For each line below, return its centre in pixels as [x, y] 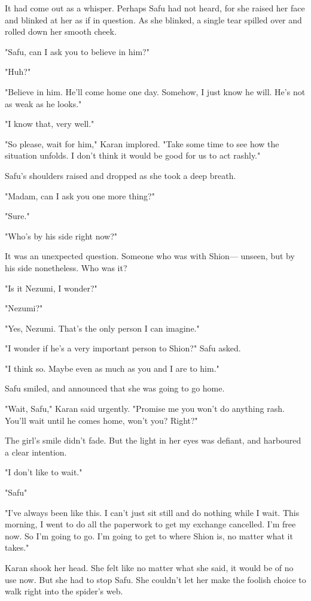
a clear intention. [36, 452]
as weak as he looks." [43, 103]
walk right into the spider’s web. [64, 591]
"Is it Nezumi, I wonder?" [51, 288]
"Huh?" [18, 72]
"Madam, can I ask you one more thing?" [80, 195]
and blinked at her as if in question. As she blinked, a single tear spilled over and [153, 19]
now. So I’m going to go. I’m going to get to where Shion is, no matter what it [149, 535]
